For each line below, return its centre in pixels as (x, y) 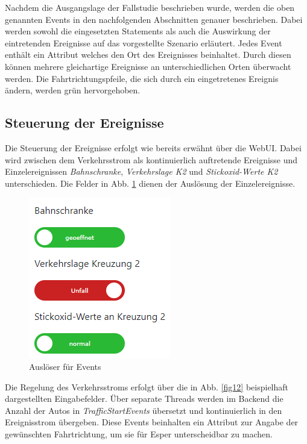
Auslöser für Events (65, 366)
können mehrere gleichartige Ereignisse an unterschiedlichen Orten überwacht (148, 66)
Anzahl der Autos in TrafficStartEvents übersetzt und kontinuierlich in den (144, 410)
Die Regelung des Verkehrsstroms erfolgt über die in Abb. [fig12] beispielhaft (147, 386)
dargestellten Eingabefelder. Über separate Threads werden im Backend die (144, 399)
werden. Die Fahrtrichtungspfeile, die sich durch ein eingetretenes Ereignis (142, 78)
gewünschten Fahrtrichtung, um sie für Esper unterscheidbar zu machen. (139, 433)
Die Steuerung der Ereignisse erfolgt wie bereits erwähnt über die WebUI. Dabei (153, 147)
